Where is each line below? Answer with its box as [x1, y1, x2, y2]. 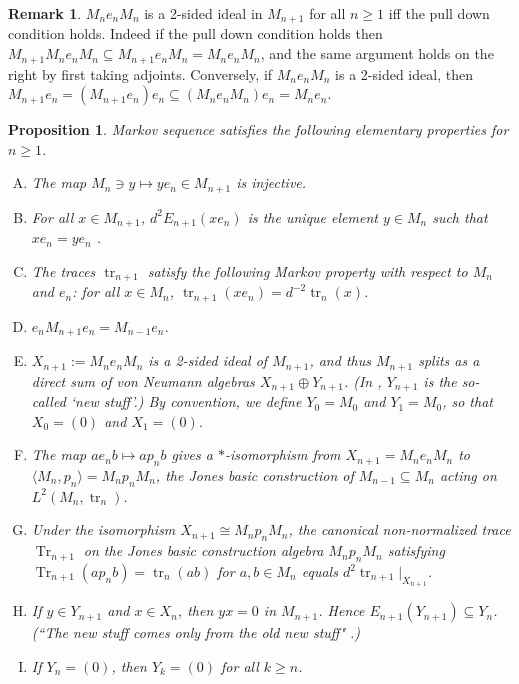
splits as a [418, 350, 480, 371]
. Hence [318, 600, 365, 621]
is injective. [236, 172, 307, 193]
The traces [31, 260, 96, 281]
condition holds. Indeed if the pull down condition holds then [8, 23, 383, 44]
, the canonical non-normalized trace [288, 519, 511, 540]
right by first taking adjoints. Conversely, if [8, 63, 273, 84]
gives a [171, 444, 213, 465]
